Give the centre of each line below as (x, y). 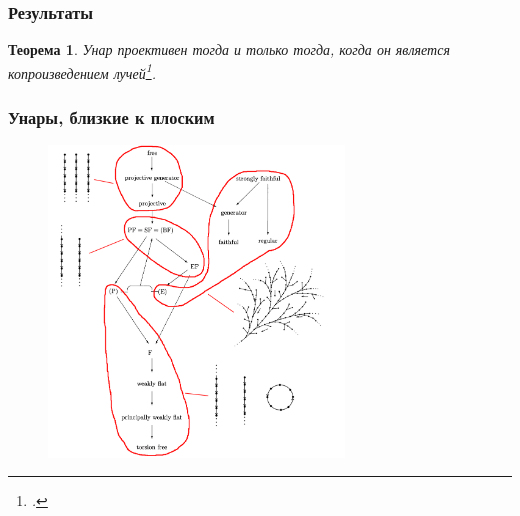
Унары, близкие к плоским (111, 116)
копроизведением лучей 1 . (82, 71)
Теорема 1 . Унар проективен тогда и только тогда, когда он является (229, 49)
